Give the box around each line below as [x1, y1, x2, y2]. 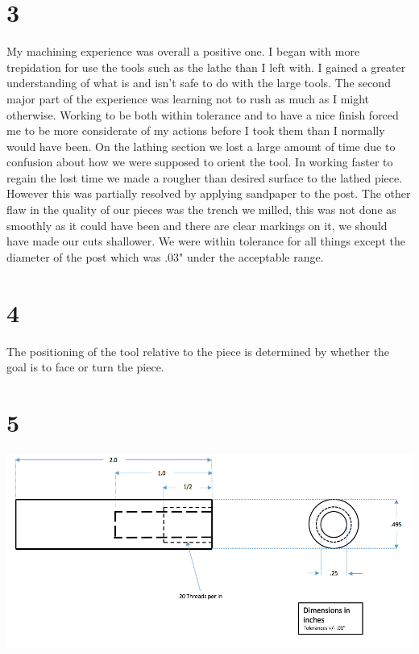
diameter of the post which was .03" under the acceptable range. [6, 248, 324, 265]
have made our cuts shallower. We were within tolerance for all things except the [6, 233, 406, 249]
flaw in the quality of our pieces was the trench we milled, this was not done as [6, 201, 396, 218]
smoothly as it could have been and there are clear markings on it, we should [6, 216, 388, 233]
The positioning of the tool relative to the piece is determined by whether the [6, 342, 390, 359]
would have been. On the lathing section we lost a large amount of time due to [6, 137, 396, 154]
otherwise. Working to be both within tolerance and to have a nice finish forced [6, 106, 399, 123]
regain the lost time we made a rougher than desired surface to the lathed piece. [6, 169, 403, 186]
